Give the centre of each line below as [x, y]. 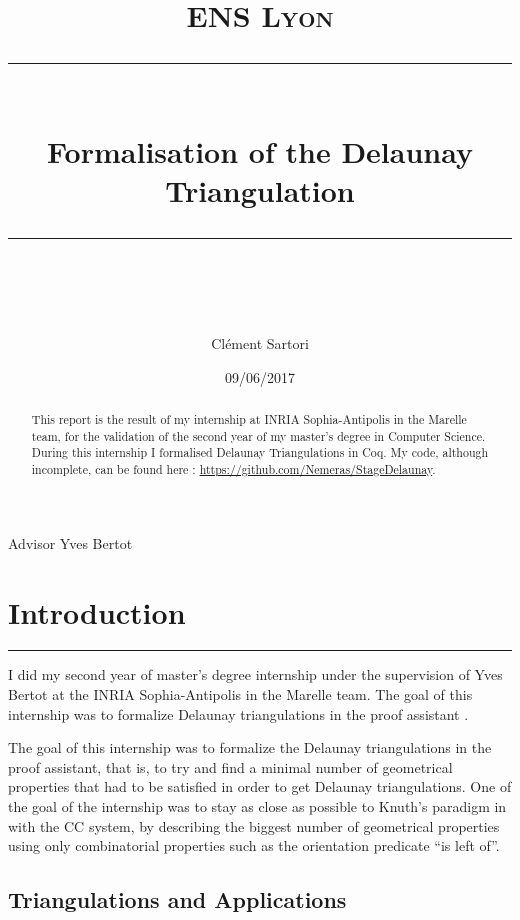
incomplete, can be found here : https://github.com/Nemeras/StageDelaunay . [233, 469]
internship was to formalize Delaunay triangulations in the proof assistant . [238, 713]
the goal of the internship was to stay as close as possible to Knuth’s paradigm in [257, 806]
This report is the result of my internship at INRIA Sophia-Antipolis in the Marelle [249, 419]
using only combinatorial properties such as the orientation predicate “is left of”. [254, 845]
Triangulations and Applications [177, 899]
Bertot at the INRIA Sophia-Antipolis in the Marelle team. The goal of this [240, 694]
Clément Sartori [260, 343]
